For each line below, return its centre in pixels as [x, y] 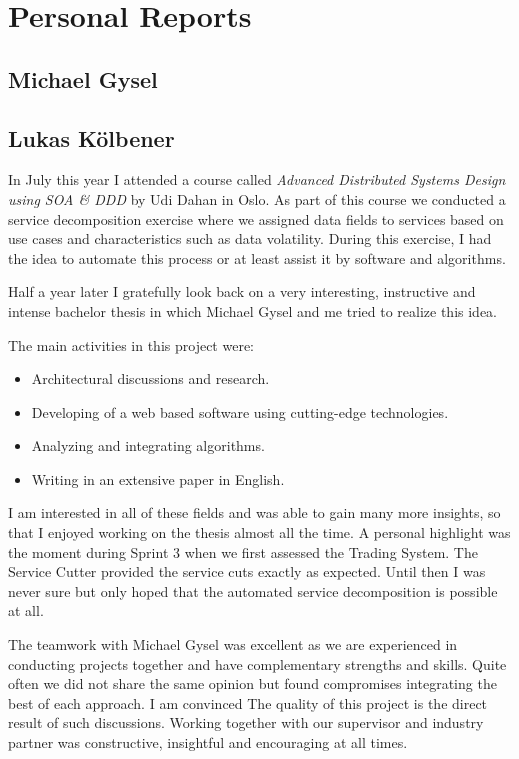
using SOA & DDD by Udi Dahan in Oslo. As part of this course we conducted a [257, 198]
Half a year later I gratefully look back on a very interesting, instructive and [242, 291]
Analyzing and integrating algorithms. [148, 445]
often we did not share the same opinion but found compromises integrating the [252, 683]
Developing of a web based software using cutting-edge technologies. [240, 411]
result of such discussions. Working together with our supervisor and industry [246, 722]
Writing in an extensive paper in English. [158, 478]
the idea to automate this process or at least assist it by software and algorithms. [257, 257]
